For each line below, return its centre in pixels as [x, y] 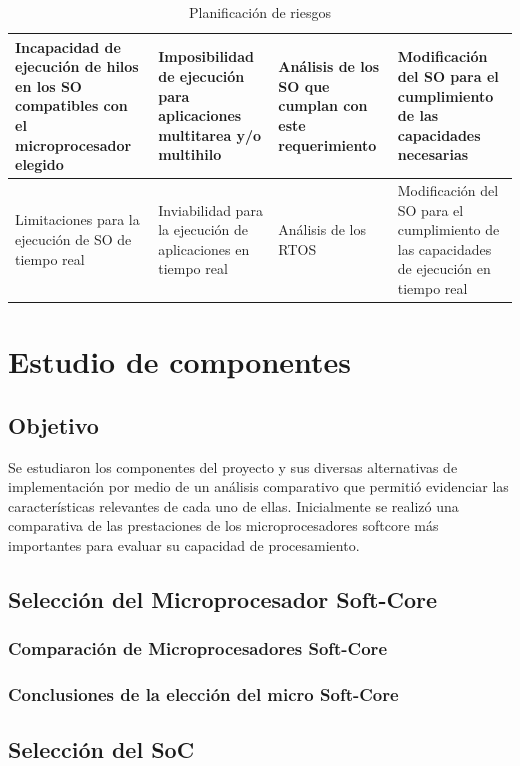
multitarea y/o [210, 134]
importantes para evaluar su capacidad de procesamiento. [184, 545]
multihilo [190, 154]
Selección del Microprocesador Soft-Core [223, 599]
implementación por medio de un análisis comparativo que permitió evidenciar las [258, 486]
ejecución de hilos [77, 66]
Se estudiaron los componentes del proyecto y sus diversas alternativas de [233, 466]
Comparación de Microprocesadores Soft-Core [197, 648]
